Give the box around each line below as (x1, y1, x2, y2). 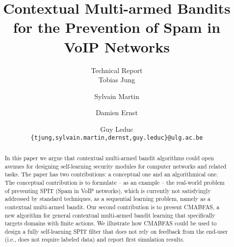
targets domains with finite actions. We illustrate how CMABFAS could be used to (4, 219, 217, 227)
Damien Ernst (96, 107, 138, 118)
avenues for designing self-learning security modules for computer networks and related (4, 162, 227, 170)
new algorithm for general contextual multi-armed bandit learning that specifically (4, 211, 215, 219)
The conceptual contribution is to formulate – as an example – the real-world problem (4, 178, 225, 186)
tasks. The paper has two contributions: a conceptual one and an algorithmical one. (4, 170, 218, 178)
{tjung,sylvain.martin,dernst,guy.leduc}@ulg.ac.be (30, 134, 203, 142)
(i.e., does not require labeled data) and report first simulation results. (4, 235, 184, 244)
